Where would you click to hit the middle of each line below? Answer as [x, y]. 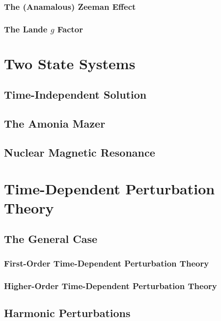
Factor [70, 29]
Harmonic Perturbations [67, 312]
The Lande [26, 29]
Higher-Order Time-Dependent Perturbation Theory [110, 285]
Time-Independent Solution [75, 94]
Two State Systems [70, 63]
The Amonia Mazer [55, 123]
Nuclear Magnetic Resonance [80, 152]
